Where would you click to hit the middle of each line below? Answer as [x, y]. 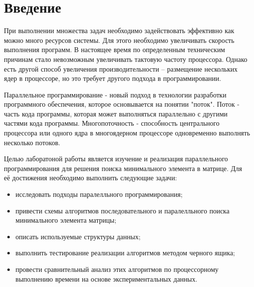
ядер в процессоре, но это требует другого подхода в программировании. [113, 78]
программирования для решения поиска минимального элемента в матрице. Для [123, 168]
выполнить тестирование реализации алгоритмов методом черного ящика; [125, 253]
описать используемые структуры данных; [78, 236]
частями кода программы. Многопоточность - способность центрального [112, 123]
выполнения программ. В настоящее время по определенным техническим [115, 49]
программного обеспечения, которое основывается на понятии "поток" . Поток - [122, 104]
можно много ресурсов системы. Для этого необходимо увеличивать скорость [119, 40]
